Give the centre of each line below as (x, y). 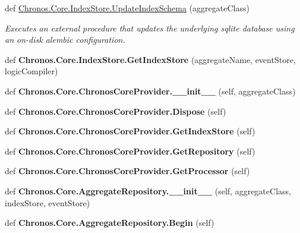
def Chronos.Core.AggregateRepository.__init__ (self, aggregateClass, (148, 191)
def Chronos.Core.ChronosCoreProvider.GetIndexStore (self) (130, 131)
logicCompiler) (31, 71)
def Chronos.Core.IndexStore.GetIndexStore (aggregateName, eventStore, (150, 59)
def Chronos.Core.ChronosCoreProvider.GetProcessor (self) (127, 171)
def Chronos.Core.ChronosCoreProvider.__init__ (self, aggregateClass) (150, 91)
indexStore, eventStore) (48, 202)
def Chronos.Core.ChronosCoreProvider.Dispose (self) (116, 111)
